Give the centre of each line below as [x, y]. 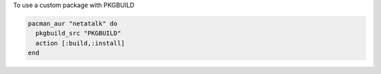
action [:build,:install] [80, 43]
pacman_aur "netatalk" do [73, 23]
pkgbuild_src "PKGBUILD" [78, 34]
